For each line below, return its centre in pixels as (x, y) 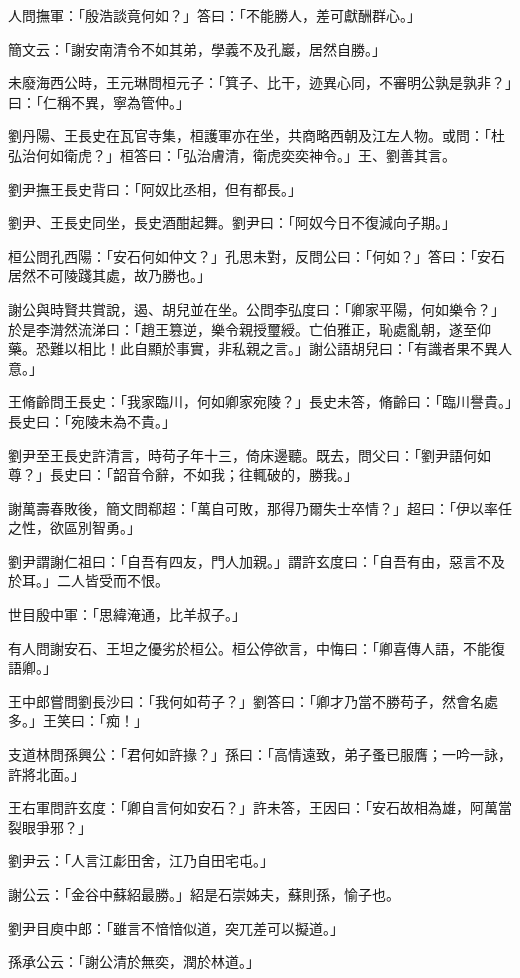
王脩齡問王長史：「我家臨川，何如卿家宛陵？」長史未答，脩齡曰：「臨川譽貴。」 (260, 401)
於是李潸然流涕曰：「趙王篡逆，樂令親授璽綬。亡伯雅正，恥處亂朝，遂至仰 (249, 328)
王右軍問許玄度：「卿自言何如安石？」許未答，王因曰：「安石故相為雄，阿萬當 (260, 807)
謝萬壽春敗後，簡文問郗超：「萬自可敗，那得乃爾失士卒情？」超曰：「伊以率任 (260, 507)
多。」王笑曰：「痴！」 (78, 720)
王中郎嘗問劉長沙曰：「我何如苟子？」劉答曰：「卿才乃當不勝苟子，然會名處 (253, 700)
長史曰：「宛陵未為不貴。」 (92, 420)
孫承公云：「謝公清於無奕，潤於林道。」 (134, 961)
